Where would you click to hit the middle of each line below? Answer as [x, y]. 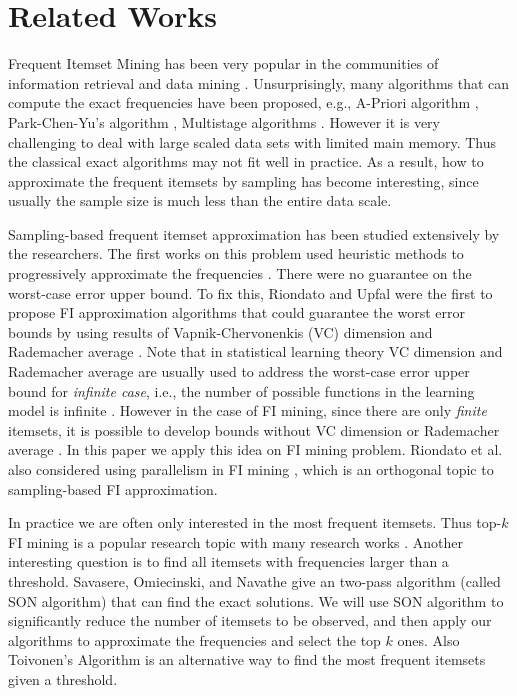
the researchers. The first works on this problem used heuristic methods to [236, 253]
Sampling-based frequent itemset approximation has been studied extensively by [254, 233]
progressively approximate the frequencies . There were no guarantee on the [240, 273]
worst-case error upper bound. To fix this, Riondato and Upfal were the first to [250, 292]
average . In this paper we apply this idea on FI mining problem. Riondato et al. [255, 449]
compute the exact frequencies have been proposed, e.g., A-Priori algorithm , [243, 102]
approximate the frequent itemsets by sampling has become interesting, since [243, 180]
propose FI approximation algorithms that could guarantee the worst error [236, 312]
